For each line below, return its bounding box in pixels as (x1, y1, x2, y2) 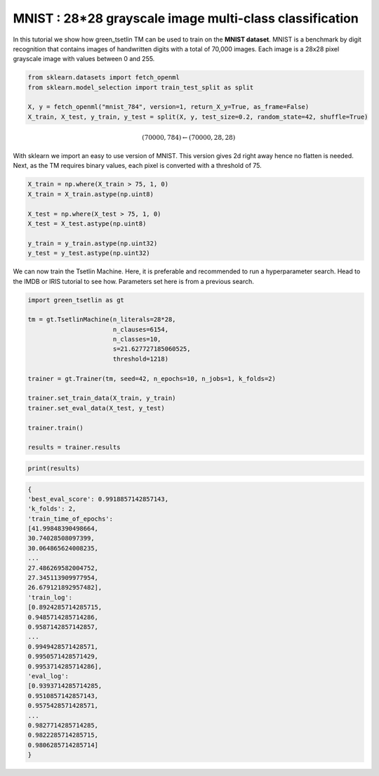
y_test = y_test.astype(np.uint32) (27, 250, 150, 257)
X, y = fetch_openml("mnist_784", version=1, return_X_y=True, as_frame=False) (27, 103, 310, 111)
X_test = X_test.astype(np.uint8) (27, 219, 147, 228)
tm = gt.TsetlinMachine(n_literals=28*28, (27, 316, 176, 323)
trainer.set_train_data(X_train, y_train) (27, 394, 176, 402)
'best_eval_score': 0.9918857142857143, (27, 495, 168, 503)
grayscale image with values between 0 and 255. (13, 55, 155, 63)
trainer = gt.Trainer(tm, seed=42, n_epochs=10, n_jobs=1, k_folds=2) (27, 375, 277, 382)
